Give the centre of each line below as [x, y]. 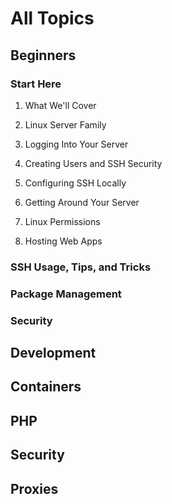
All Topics [52, 18]
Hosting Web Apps [63, 241]
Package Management [66, 294]
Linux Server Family [65, 124]
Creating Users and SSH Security [93, 163]
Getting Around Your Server [82, 202]
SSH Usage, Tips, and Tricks [81, 267]
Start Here [36, 84]
